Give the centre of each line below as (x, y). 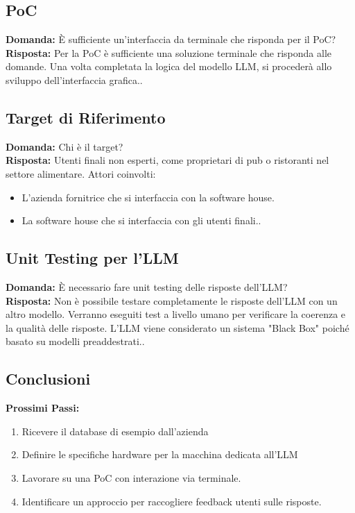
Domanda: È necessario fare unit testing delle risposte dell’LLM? (147, 286)
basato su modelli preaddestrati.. (75, 341)
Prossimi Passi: (43, 408)
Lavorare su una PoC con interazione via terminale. (131, 477)
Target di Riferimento (86, 117)
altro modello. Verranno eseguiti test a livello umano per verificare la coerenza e (176, 314)
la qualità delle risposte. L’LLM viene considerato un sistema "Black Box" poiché (177, 327)
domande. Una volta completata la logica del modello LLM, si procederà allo (169, 66)
